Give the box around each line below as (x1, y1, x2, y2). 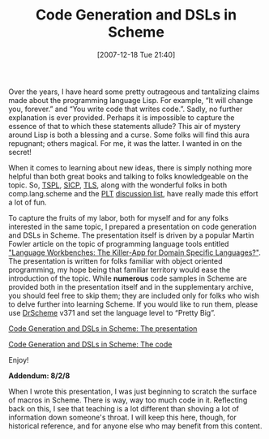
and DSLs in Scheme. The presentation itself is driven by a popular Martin (8, 230, 254, 240)
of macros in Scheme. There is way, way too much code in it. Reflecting (8, 395, 248, 405)
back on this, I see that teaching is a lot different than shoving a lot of (8, 403, 239, 413)
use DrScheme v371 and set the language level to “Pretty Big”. (8, 308, 216, 317)
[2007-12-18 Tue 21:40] (96, 49, 176, 59)
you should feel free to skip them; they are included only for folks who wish (8, 291, 260, 300)
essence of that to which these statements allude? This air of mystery (8, 121, 241, 131)
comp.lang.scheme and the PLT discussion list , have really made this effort (8, 188, 258, 198)
